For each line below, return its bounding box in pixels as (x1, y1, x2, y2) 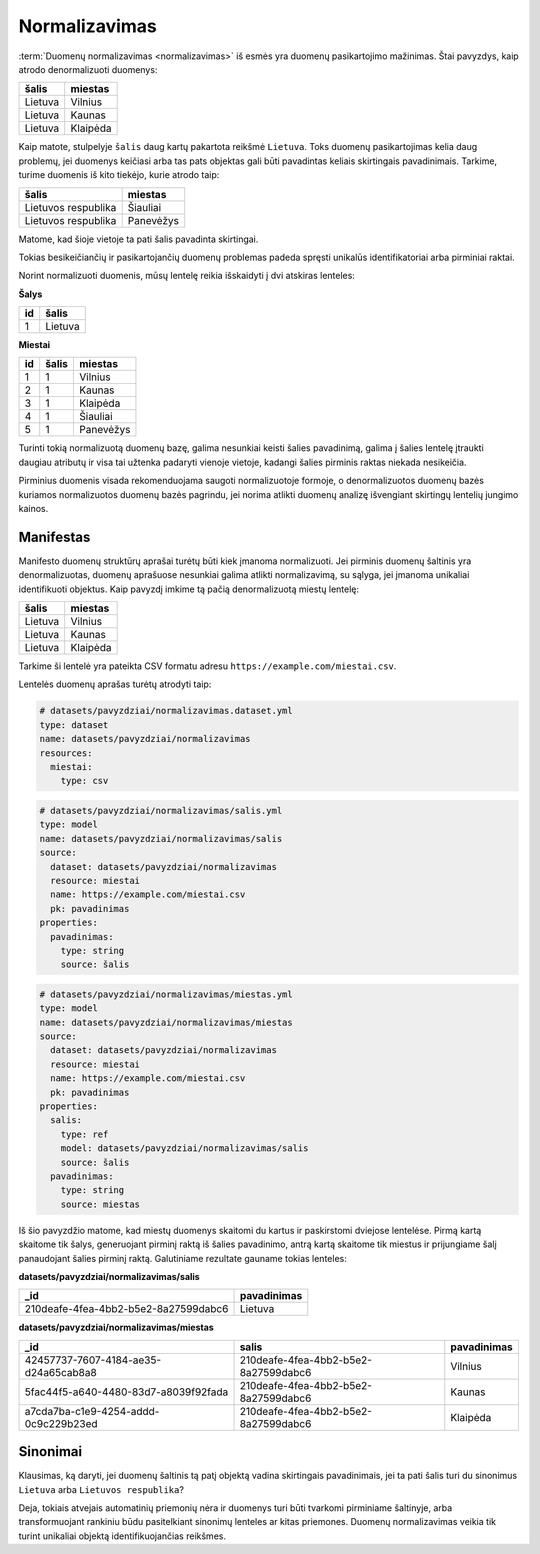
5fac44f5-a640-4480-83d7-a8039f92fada (24, 1385, 229, 1399)
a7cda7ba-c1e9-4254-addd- (24, 1404, 160, 1418)
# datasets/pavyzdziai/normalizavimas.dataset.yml (39, 705, 294, 717)
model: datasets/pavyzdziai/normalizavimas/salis (60, 1143, 309, 1154)
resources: (39, 747, 93, 759)
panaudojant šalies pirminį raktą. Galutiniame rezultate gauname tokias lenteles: (18, 1252, 347, 1264)
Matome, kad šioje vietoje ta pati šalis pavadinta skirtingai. (18, 233, 259, 245)
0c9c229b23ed (24, 1416, 99, 1430)
